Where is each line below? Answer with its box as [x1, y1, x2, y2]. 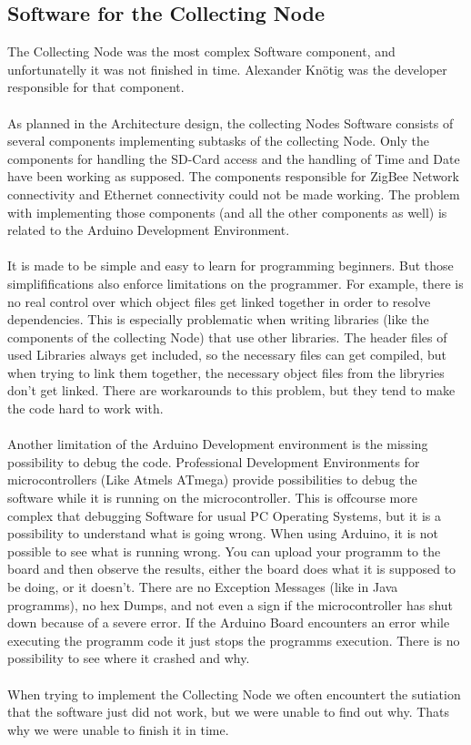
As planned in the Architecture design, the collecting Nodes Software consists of [7, 113, 454, 132]
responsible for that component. [7, 77, 185, 97]
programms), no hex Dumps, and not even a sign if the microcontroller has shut [7, 595, 453, 614]
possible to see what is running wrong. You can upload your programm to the [7, 541, 441, 560]
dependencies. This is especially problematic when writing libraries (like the [7, 310, 429, 329]
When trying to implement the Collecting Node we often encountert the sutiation [7, 684, 461, 703]
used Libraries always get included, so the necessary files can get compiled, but [7, 345, 447, 364]
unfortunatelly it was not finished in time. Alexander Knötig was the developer [7, 59, 447, 78]
